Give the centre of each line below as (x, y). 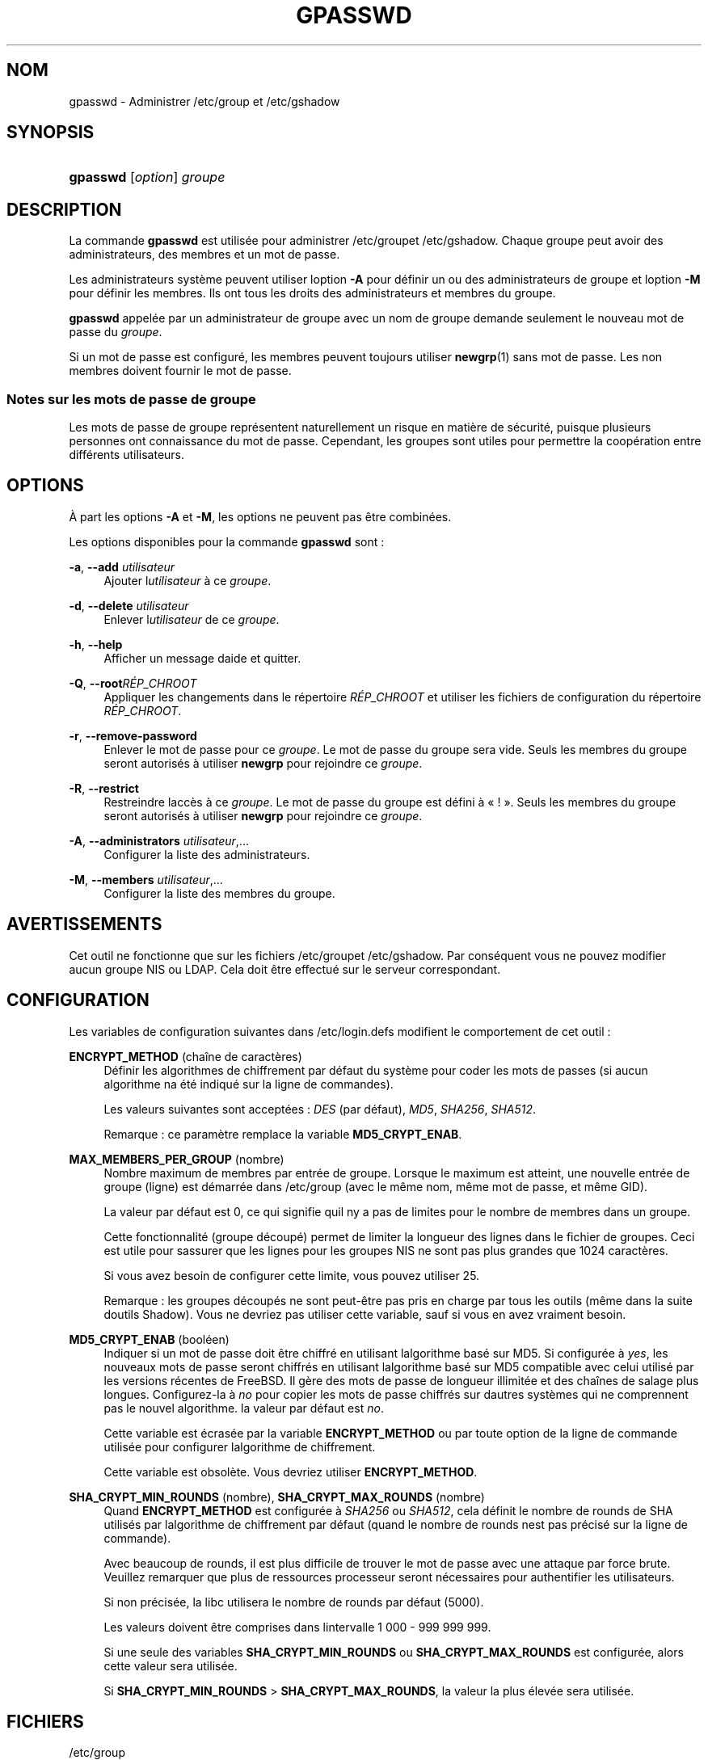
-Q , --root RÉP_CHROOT (133, 683)
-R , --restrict (104, 788)
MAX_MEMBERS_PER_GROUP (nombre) (177, 1159)
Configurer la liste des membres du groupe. (219, 893)
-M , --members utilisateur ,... (146, 879)
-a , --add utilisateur (122, 566)
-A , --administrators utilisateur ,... (159, 840)
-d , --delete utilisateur (129, 605)
